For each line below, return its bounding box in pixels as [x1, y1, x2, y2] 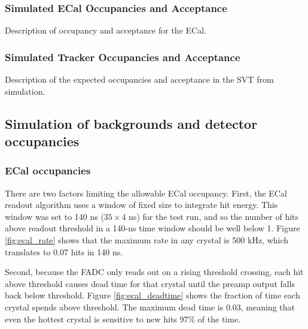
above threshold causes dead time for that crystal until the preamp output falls [5, 277, 295, 289]
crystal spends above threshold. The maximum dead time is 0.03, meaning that [5, 300, 295, 313]
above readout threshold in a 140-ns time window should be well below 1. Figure [5, 222, 300, 234]
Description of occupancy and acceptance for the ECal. [5, 24, 206, 37]
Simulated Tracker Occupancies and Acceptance [5, 49, 240, 64]
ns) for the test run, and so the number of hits [129, 210, 299, 222]
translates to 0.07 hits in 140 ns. [5, 245, 123, 258]
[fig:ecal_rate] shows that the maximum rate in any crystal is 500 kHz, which [5, 233, 289, 246]
